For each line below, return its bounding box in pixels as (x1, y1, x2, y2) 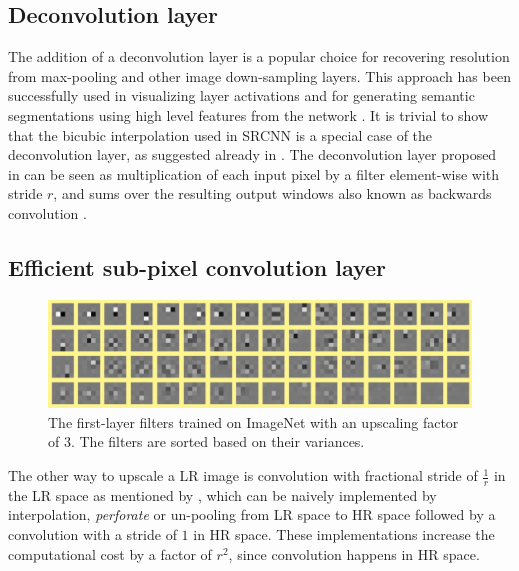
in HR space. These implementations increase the (193, 524, 495, 545)
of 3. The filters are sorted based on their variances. (48, 431, 365, 452)
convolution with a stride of (8, 524, 177, 545)
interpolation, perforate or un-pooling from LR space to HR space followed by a (8, 504, 496, 525)
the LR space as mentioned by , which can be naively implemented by (8, 484, 437, 505)
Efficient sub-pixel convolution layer (8, 251, 387, 282)
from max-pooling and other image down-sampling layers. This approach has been (8, 65, 511, 86)
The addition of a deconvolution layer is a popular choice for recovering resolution (8, 46, 510, 67)
